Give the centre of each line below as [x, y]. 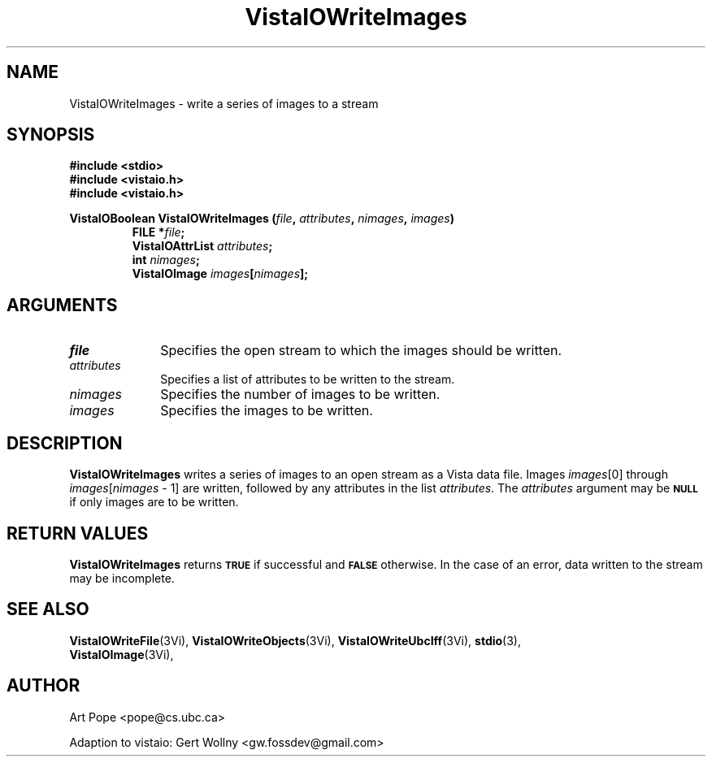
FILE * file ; [158, 232]
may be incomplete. [122, 578]
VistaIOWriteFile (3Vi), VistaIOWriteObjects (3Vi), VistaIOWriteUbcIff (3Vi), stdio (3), [295, 640]
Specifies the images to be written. [267, 411]
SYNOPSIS [51, 135]
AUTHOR [43, 686]
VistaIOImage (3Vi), [122, 654]
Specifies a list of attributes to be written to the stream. [308, 379]
